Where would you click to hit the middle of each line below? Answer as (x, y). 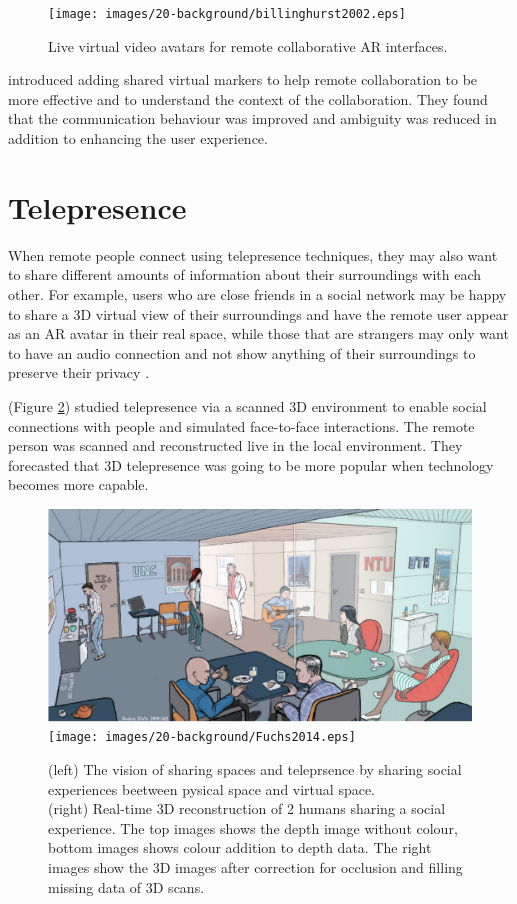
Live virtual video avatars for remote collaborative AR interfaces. (248, 45)
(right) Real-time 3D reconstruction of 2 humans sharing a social (247, 808)
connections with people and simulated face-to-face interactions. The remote (241, 425)
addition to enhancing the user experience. (138, 138)
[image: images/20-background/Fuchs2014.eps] (202, 737)
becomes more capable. (78, 484)
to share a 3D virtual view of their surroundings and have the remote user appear (258, 313)
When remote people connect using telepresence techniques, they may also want (253, 254)
